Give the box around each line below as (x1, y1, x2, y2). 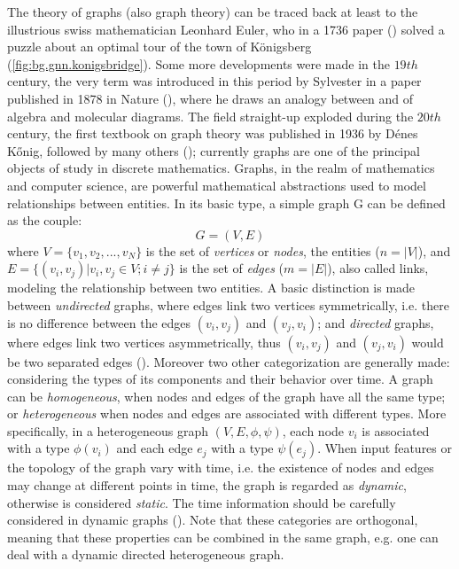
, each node (282, 421, 345, 440)
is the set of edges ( (179, 259, 284, 277)
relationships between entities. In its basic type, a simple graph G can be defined (7, 193, 446, 212)
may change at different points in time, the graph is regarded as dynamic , (7, 476, 407, 495)
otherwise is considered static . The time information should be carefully (7, 493, 396, 511)
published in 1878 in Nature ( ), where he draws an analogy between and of (7, 89, 414, 107)
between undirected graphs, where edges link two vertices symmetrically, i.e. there (7, 295, 449, 314)
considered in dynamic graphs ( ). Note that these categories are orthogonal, (7, 511, 418, 529)
